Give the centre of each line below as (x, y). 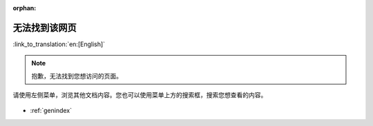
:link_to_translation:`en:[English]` (59, 44)
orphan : (25, 8)
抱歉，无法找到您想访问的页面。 (77, 76)
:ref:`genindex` (51, 111)
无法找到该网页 (45, 28)
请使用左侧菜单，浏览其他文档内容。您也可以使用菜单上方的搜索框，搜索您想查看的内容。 (140, 95)
